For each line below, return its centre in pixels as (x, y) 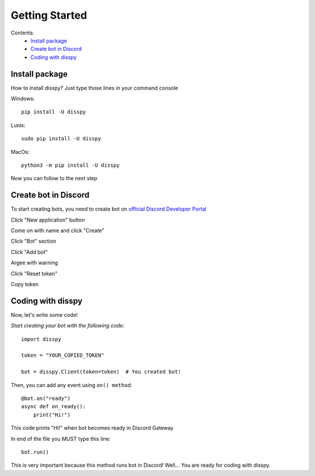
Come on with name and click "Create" (57, 230)
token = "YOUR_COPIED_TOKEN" (63, 356)
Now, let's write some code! (44, 315)
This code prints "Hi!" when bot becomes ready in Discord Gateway (92, 428)
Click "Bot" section (34, 241)
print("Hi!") (52, 415)
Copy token (25, 284)
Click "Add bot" (29, 252)
